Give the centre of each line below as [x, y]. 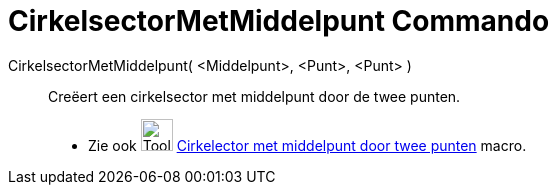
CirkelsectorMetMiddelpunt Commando [279, 21]
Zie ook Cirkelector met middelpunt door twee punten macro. [307, 145]
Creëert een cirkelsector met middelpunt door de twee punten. [254, 96]
